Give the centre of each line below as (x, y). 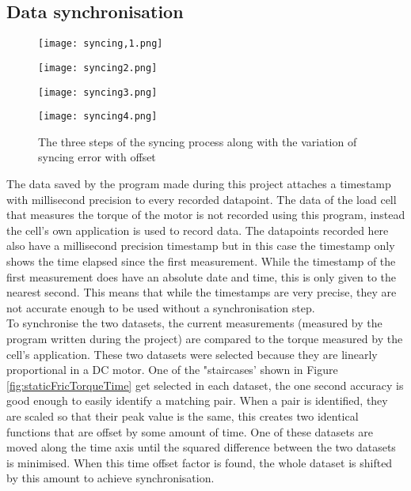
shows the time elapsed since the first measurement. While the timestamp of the (201, 261)
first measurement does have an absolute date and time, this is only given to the (202, 276)
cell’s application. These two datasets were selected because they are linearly (192, 354)
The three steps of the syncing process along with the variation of (198, 141)
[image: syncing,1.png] (101, 44)
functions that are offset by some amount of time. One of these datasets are (190, 431)
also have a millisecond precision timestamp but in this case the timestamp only (201, 245)
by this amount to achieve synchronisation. (110, 478)
